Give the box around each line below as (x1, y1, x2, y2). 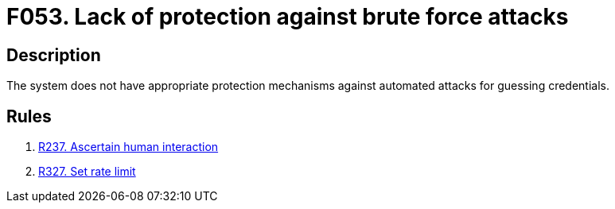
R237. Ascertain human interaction (38, 140, 219, 154)
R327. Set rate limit (38, 164, 136, 179)
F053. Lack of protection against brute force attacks (6, 3, 569, 30)
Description (6, 45, 101, 65)
